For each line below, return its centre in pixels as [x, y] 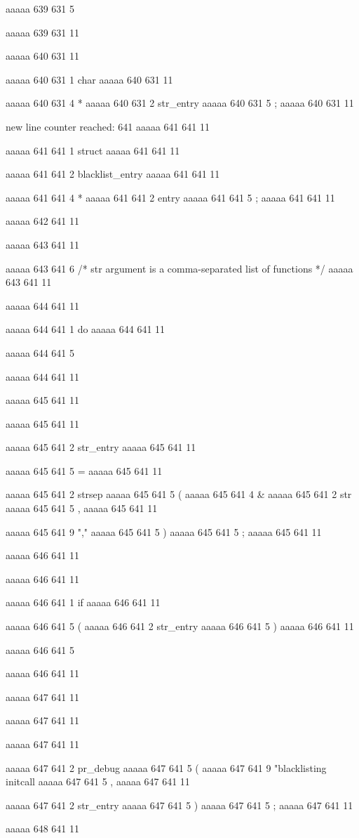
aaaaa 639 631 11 [42, 32]
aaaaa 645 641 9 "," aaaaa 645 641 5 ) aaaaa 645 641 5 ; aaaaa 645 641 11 [164, 531]
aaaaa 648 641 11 [42, 829]
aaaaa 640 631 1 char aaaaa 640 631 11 [89, 79]
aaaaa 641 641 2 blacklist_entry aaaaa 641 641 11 [113, 174]
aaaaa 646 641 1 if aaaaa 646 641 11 [83, 602]
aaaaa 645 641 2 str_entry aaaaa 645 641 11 [101, 447]
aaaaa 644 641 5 [40, 352]
